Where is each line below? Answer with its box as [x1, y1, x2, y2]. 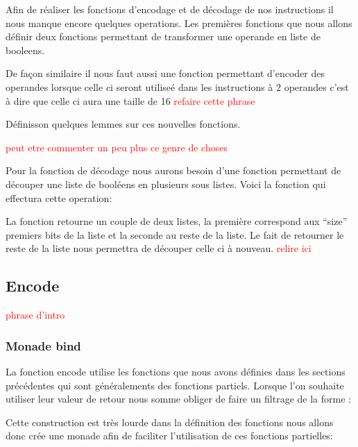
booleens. [6, 42, 45, 57]
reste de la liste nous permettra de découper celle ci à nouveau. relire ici [6, 241, 312, 255]
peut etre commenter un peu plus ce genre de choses [6, 140, 228, 154]
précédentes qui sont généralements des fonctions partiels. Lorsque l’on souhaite [6, 378, 344, 392]
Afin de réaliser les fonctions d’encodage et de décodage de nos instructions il [6, 2, 334, 16]
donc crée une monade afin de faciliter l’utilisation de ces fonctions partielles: [6, 428, 333, 443]
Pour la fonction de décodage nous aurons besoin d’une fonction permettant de [6, 163, 341, 178]
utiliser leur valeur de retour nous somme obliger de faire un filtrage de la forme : [6, 391, 351, 406]
